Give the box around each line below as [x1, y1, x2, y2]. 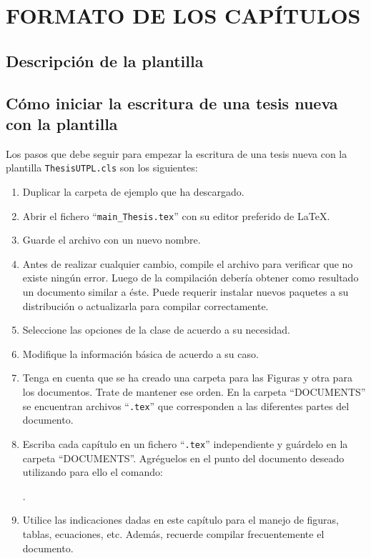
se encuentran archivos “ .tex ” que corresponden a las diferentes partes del [22, 398, 350, 413]
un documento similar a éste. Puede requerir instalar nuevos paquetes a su [22, 284, 349, 299]
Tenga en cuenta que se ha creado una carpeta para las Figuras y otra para [22, 370, 352, 385]
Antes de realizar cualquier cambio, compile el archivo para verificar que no [22, 256, 353, 271]
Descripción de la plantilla [6, 49, 204, 71]
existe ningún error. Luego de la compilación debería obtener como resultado [22, 270, 359, 285]
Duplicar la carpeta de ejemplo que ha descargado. [22, 184, 244, 199]
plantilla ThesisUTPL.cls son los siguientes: [6, 160, 198, 175]
